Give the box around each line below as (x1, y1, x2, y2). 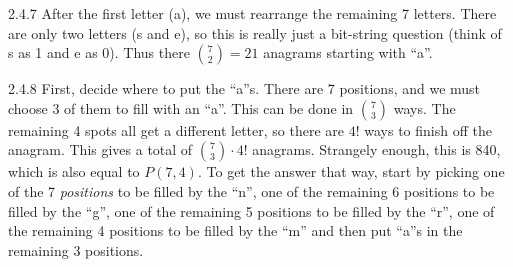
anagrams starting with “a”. (263, 42, 433, 63)
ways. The (393, 97, 456, 118)
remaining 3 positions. (8, 239, 144, 260)
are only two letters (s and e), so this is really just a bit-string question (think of (8, 22, 502, 43)
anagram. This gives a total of (8, 139, 193, 160)
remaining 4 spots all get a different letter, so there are (8, 119, 344, 140)
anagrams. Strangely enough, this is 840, (252, 139, 501, 160)
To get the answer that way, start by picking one (206, 161, 505, 182)
